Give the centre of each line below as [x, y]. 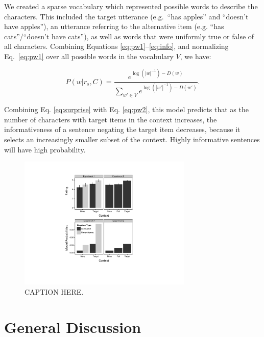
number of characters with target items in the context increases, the [111, 119]
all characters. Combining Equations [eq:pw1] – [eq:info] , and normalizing [116, 46]
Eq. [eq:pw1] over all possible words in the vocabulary [89, 56]
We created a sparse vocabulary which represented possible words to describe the [131, 6]
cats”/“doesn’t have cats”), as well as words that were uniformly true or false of [129, 36]
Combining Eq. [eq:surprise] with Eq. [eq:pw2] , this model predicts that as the [126, 109]
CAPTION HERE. [54, 291]
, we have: [196, 56]
